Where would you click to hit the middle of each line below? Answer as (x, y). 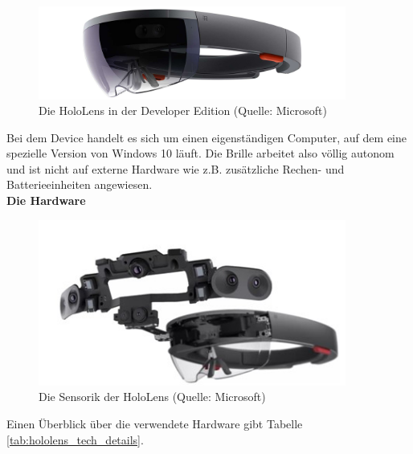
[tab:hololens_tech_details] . (75, 439)
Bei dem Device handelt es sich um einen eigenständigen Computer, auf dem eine (206, 137)
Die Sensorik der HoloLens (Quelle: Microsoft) (152, 397)
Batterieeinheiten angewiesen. (80, 184)
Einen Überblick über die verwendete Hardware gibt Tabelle (155, 423)
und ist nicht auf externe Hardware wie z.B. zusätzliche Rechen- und (176, 168)
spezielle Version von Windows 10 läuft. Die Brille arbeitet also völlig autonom (200, 153)
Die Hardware (46, 200)
